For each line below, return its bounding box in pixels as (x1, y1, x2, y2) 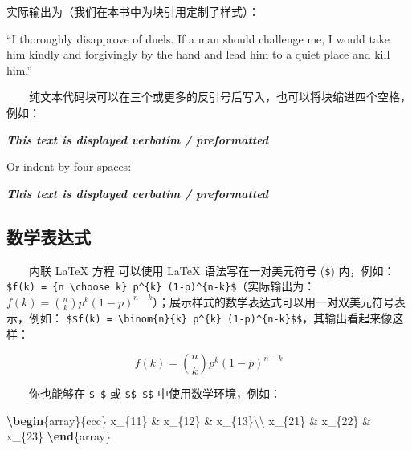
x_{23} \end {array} (6, 428, 111, 444)
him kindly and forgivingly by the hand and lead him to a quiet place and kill (6, 46, 390, 63)
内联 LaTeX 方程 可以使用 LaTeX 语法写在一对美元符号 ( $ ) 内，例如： (29, 261, 395, 278)
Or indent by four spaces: (6, 158, 132, 175)
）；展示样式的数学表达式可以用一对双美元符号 (153, 293, 395, 310)
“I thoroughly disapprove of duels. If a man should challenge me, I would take (6, 30, 390, 47)
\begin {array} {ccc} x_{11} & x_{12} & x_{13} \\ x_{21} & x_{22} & (6, 411, 371, 428)
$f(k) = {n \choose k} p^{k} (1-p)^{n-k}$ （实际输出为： (6, 278, 316, 294)
